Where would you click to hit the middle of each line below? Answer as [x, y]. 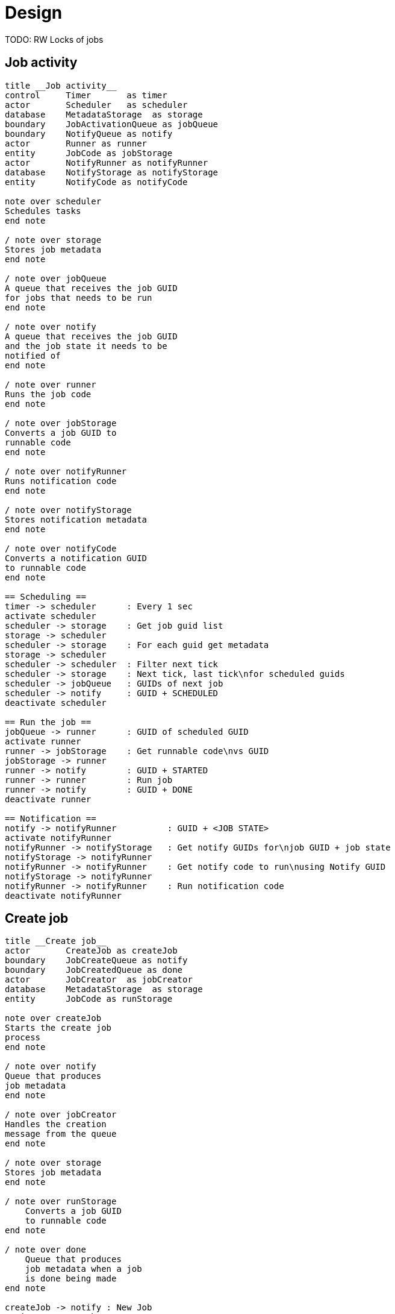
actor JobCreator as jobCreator [99, 980]
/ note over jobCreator [61, 1115]
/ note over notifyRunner [66, 471]
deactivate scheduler [56, 703]
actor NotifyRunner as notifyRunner [107, 162]
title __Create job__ [56, 941]
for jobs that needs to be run [79, 297]
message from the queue [61, 1134]
